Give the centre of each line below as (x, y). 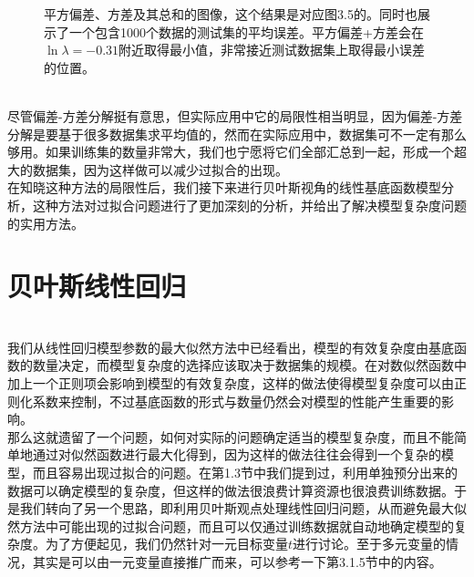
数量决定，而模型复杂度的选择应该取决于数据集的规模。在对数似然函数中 (249, 365)
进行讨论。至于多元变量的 (370, 544)
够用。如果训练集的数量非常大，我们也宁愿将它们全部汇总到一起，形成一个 (231, 152)
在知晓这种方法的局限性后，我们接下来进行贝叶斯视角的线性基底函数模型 (224, 187)
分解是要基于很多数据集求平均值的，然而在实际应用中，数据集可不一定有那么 (237, 134)
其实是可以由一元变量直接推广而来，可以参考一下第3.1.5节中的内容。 (237, 561)
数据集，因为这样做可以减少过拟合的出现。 (160, 169)
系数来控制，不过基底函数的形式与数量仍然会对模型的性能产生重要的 (237, 401)
